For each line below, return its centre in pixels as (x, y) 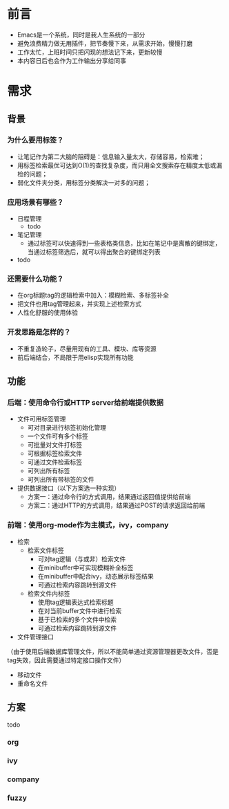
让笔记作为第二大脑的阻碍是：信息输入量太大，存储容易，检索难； (111, 156)
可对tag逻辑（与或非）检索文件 (82, 558)
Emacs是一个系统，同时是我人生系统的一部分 (81, 35)
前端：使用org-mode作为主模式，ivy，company (88, 525)
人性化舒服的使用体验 (47, 313)
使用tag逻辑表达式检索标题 (76, 602)
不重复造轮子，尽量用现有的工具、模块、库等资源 (87, 348)
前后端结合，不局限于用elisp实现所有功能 (75, 357)
